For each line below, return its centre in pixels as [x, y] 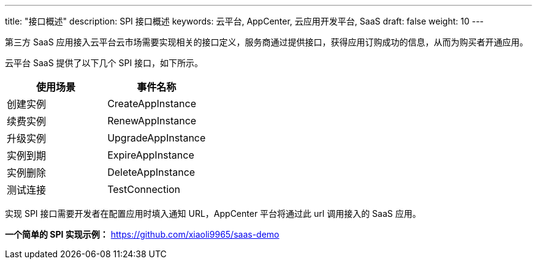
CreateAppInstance [152, 104]
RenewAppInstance [152, 121]
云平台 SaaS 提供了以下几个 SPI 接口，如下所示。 [104, 63]
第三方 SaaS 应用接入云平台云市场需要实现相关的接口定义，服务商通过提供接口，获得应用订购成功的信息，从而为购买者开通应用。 [267, 42]
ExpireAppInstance [151, 155]
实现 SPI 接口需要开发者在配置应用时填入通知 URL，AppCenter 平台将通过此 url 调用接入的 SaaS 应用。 [213, 213]
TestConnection [144, 189]
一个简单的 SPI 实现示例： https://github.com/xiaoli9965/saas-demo [142, 234]
